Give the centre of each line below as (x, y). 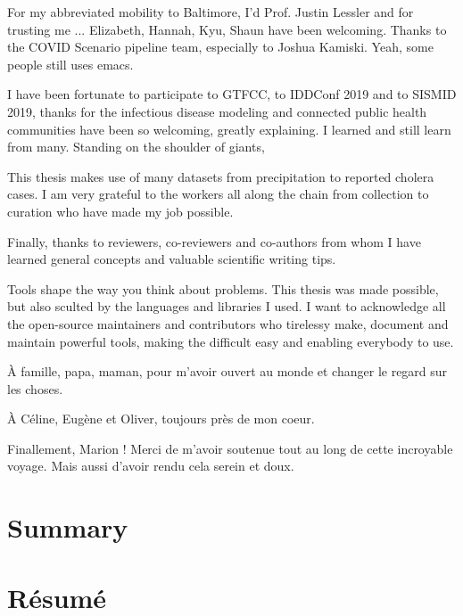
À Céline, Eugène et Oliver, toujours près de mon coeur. (161, 419)
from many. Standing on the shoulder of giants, (136, 147)
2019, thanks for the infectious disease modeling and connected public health (217, 111)
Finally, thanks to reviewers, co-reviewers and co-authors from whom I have (214, 241)
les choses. (35, 388)
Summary (68, 527)
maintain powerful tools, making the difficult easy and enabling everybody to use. (231, 341)
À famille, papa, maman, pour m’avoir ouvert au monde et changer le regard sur (227, 371)
